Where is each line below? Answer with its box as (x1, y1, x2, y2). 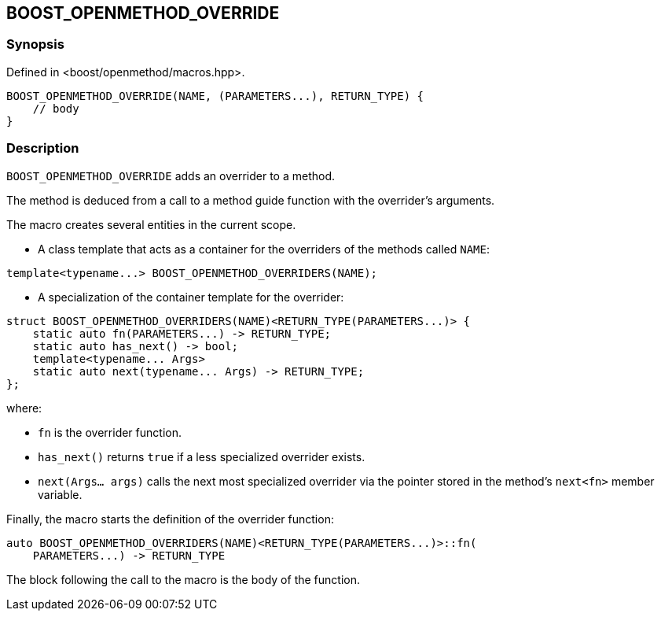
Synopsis (6, 36, 64, 53)
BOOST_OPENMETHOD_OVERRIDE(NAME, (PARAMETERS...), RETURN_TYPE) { (6, 89, 424, 102)
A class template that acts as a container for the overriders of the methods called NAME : (38, 242, 490, 256)
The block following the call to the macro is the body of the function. (6, 572, 360, 586)
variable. (38, 487, 83, 501)
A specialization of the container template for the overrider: (38, 290, 344, 304)
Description (6, 140, 79, 157)
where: (6, 401, 42, 415)
